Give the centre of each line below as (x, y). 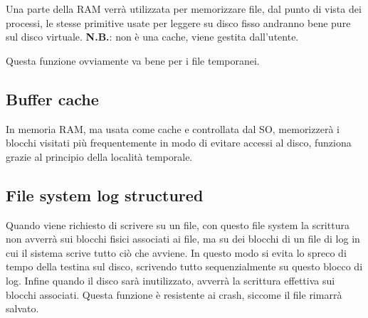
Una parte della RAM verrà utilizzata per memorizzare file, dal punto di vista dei (184, 9)
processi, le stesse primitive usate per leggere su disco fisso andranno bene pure (178, 22)
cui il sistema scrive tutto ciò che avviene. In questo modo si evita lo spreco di (176, 252)
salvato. (22, 308)
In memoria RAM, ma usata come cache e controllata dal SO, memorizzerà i (173, 128)
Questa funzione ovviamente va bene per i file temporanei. (133, 60)
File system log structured (105, 195)
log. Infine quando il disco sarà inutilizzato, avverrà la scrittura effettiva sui (170, 280)
